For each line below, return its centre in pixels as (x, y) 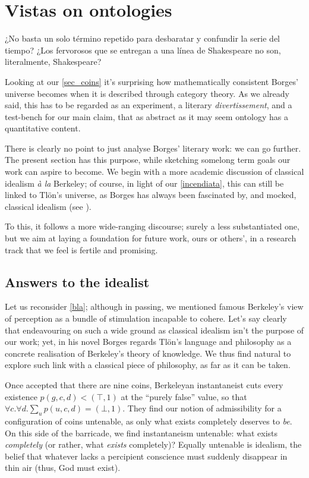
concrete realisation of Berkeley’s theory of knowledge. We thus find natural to (148, 353)
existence (21, 396)
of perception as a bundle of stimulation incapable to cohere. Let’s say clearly (146, 318)
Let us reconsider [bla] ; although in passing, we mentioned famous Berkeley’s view (154, 306)
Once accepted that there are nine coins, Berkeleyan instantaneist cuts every (144, 384)
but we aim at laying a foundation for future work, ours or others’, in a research (151, 238)
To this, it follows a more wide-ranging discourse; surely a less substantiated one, (152, 226)
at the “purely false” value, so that (184, 396)
